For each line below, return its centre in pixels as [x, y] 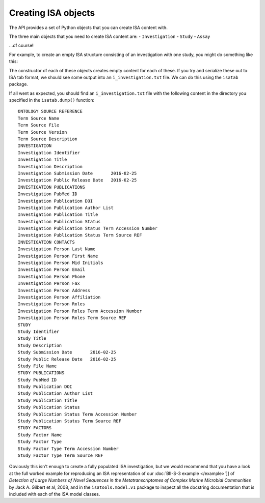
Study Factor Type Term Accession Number [68, 448]
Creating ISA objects [52, 13]
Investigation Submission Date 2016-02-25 [77, 173]
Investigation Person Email [52, 270]
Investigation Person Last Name [57, 249]
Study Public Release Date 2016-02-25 [67, 359]
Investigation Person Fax [49, 283]
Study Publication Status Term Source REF [70, 421]
